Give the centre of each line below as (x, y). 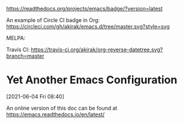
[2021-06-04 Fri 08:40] (35, 96)
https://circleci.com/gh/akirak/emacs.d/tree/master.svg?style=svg (88, 27)
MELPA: (16, 38)
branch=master (25, 56)
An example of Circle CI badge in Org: (53, 20)
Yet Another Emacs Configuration (92, 80)
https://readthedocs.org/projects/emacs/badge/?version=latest (85, 9)
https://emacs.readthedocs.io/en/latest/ (55, 114)
